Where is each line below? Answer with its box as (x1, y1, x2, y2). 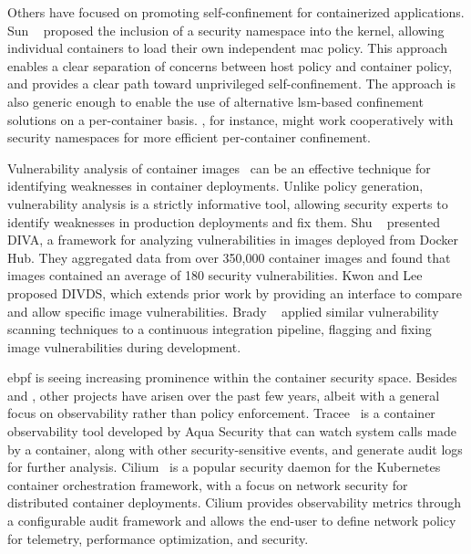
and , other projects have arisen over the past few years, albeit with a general (7, 385, 440, 404)
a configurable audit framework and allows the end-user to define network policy (7, 511, 456, 530)
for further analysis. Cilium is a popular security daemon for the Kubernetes (7, 457, 441, 476)
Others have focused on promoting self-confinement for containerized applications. (7, 3, 465, 21)
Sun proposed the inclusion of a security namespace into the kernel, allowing (7, 20, 445, 39)
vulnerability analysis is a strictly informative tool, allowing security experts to (7, 193, 448, 213)
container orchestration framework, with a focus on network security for (7, 475, 408, 494)
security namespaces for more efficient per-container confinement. (7, 128, 371, 147)
